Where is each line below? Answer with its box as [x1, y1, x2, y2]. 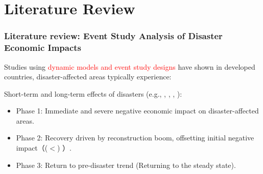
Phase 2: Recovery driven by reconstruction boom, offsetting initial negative [16, 132, 254, 143]
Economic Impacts [4, 41, 82, 54]
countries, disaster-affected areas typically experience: [4, 71, 172, 82]
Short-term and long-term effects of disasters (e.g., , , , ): [4, 88, 182, 99]
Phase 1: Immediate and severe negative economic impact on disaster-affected [16, 105, 259, 116]
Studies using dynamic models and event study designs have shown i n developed [4, 61, 255, 72]
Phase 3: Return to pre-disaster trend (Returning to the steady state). [16, 159, 236, 170]
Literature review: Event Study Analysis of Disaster [4, 30, 223, 42]
